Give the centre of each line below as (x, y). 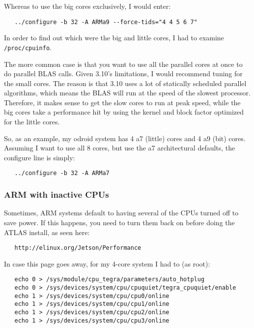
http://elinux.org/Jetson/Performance (78, 248)
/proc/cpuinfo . (28, 47)
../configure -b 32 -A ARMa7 (62, 173)
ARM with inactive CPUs (56, 194)
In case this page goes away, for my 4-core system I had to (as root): (107, 263)
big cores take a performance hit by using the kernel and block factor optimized (124, 112)
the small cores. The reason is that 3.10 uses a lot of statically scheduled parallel (125, 83)
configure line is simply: (40, 157)
